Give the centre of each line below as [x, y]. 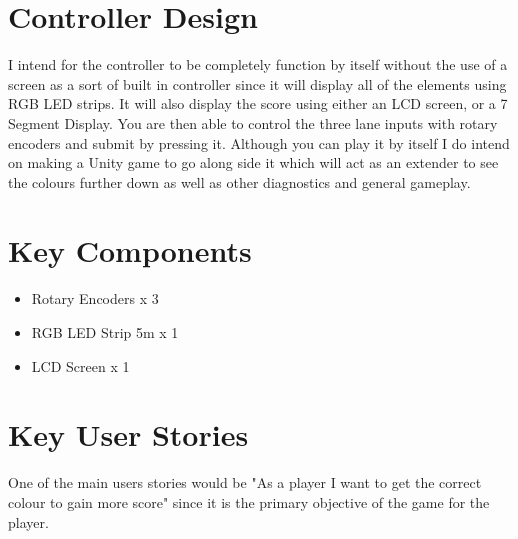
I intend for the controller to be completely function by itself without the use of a [258, 64]
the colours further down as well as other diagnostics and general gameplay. [239, 181]
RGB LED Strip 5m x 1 [105, 332]
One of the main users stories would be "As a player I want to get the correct [245, 482]
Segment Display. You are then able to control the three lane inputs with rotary [253, 122]
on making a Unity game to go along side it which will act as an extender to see [253, 162]
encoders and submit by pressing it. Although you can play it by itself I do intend [259, 142]
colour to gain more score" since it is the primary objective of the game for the [249, 501]
